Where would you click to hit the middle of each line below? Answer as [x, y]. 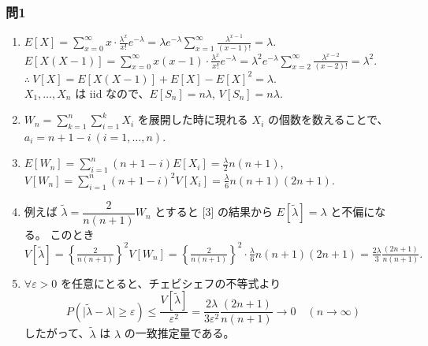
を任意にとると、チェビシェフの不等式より [171, 283]
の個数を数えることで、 [328, 119]
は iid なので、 [112, 93]
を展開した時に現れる [193, 119]
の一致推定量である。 [179, 333]
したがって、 [57, 333]
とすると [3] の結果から [214, 212]
